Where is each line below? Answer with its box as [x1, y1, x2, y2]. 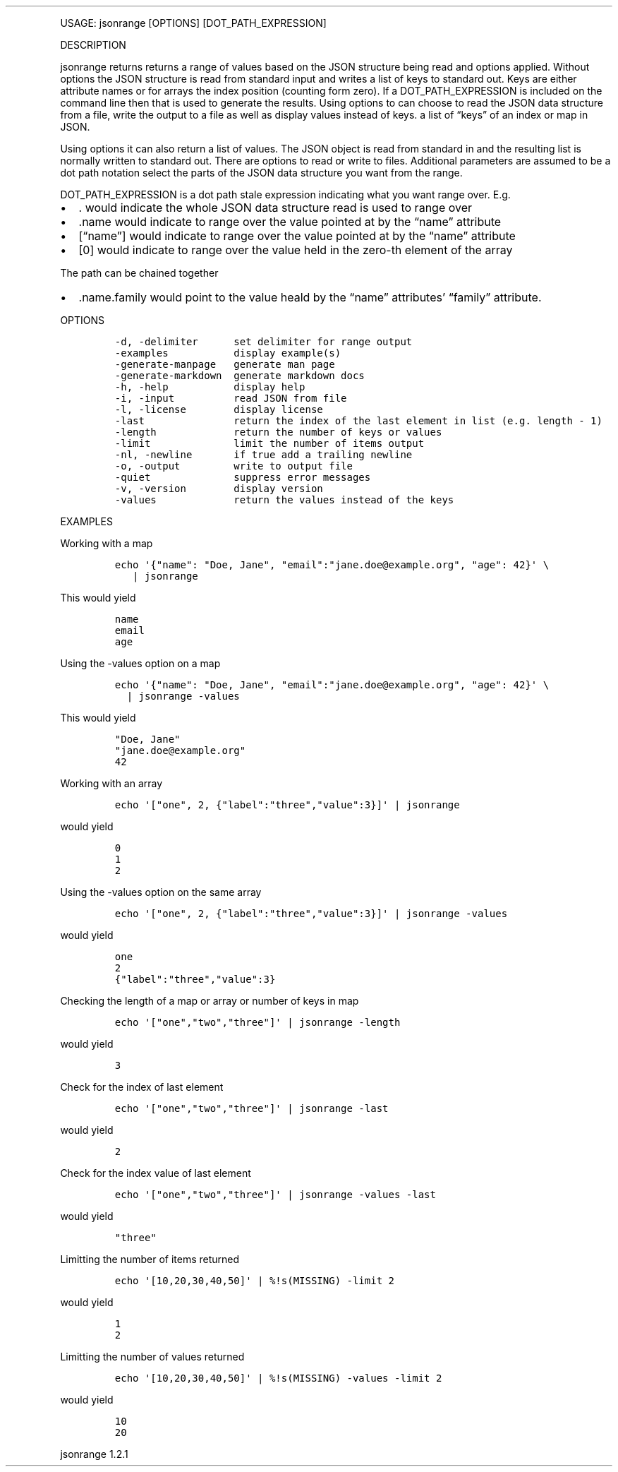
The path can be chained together [60, 267, 219, 279]
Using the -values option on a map [60, 657, 221, 669]
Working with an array [60, 777, 163, 789]
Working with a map [60, 537, 153, 549]
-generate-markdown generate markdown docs [114, 370, 365, 381]
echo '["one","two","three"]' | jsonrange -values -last [114, 1189, 436, 1200]
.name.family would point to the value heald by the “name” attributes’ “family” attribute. [78, 290, 542, 304]
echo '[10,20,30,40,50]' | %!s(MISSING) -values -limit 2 [114, 1372, 442, 1384]
